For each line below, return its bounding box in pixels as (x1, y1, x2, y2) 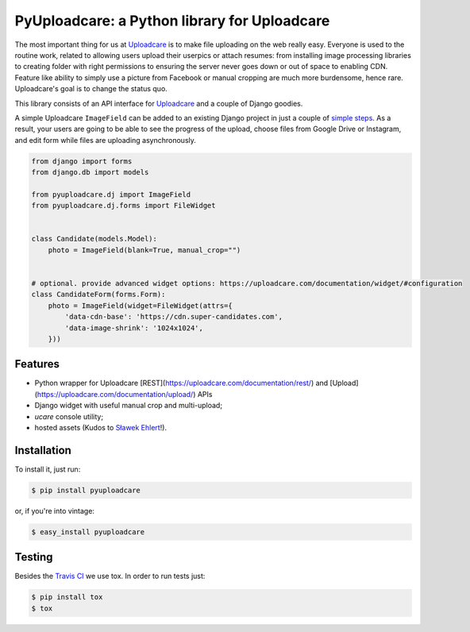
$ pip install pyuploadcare (31, 485, 141, 495)
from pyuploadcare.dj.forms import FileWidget (31, 201, 216, 210)
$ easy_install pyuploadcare (31, 527, 145, 536)
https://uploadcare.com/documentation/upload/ (37, 389, 194, 399)
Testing (14, 550, 53, 564)
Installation (14, 443, 71, 457)
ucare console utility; (34, 411, 103, 421)
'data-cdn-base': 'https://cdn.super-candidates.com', (64, 312, 283, 322)
